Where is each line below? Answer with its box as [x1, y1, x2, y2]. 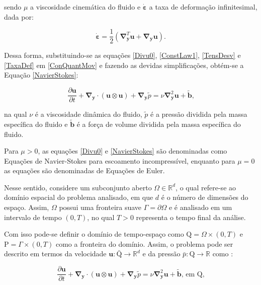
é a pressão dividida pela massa [150, 109, 247, 119]
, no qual [87, 211, 115, 222]
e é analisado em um [168, 202, 232, 212]
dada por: [4, 11, 34, 22]
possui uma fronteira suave [59, 202, 142, 212]
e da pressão [142, 248, 181, 259]
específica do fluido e [4, 118, 68, 129]
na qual [4, 109, 27, 119]
